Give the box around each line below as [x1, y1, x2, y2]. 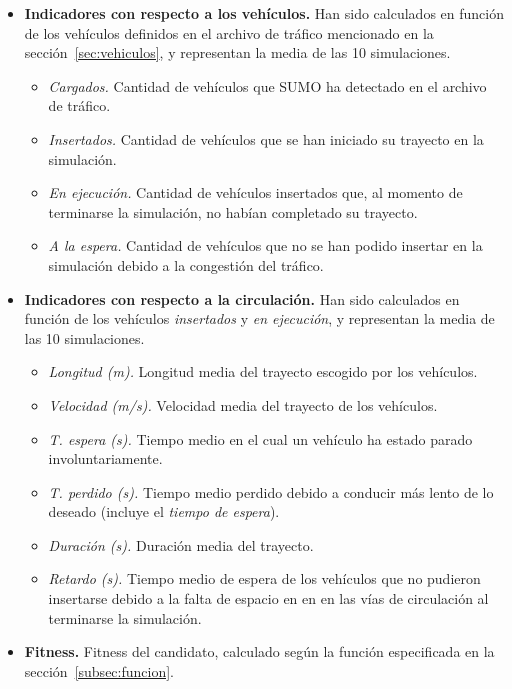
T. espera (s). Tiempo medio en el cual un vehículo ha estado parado [48, 428, 473, 449]
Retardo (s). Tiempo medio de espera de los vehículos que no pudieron [48, 568, 481, 589]
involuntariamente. [48, 448, 163, 469]
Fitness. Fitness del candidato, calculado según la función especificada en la [24, 641, 495, 662]
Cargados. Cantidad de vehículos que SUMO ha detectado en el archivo [48, 75, 487, 96]
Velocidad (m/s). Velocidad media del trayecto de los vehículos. [48, 394, 438, 415]
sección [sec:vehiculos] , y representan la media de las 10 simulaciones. [24, 42, 451, 63]
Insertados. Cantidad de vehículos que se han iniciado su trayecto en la [48, 128, 484, 149]
